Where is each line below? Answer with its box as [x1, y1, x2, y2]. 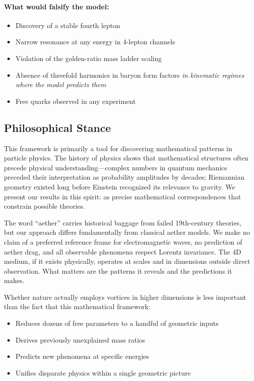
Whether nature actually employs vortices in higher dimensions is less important [4, 291, 247, 302]
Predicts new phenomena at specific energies [15, 351, 149, 361]
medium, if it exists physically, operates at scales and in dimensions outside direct [4, 256, 251, 266]
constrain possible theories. [4, 201, 85, 211]
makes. [4, 275, 25, 286]
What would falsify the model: [4, 1, 109, 11]
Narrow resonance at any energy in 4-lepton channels [15, 36, 175, 47]
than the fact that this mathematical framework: [4, 301, 151, 312]
